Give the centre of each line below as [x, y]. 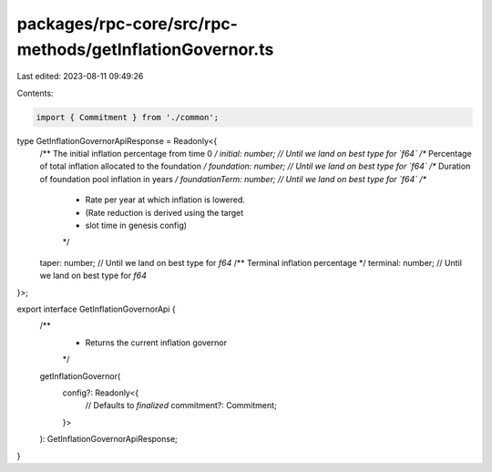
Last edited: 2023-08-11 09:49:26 [80, 77]
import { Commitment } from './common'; [127, 117]
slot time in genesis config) [136, 226]
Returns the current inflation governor [156, 343]
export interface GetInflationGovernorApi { [97, 309]
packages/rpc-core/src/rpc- [128, 24]
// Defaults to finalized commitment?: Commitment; [181, 405]
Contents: [35, 93]
